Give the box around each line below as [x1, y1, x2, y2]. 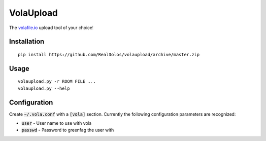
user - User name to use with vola [21, 120, 92, 126]
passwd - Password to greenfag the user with [21, 127, 114, 133]
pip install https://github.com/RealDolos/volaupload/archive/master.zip [18, 52, 200, 57]
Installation [9, 37, 44, 46]
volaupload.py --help [18, 85, 70, 91]
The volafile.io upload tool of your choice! [9, 25, 94, 31]
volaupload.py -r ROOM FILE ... [18, 79, 96, 84]
